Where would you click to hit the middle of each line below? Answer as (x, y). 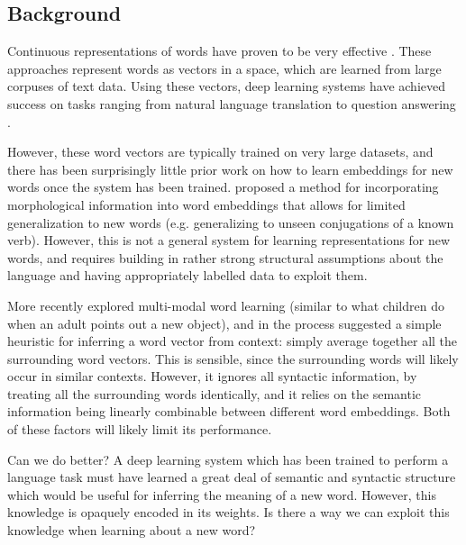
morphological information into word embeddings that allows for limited (206, 204)
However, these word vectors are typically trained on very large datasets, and (220, 152)
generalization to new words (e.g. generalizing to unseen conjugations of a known (231, 222)
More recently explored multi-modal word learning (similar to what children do (226, 305)
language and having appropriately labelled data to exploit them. (187, 275)
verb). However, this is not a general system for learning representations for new (229, 240)
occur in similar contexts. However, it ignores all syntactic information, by (212, 376)
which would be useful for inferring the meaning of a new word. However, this (222, 494)
